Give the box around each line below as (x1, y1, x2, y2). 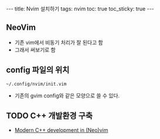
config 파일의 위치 (6, 65, 70, 75)
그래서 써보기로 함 (14, 46, 56, 53)
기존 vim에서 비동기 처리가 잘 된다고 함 (14, 39, 104, 46)
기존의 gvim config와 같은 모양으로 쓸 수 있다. (14, 92, 120, 99)
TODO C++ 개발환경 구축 (6, 111, 93, 121)
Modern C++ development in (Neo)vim (14, 127, 108, 134)
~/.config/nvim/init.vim (6, 81, 67, 87)
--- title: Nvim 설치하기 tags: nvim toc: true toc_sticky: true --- (6, 5, 154, 12)
